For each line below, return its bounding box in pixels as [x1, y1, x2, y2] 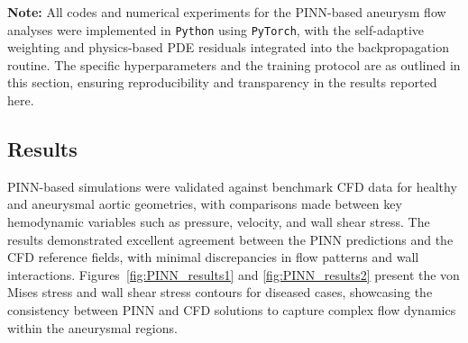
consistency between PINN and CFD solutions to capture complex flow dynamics [7, 300, 456, 319]
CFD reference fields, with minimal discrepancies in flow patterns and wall [7, 248, 419, 266]
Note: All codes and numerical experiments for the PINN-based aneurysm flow [7, 3, 446, 21]
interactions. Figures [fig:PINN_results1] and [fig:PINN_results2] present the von [7, 265, 460, 284]
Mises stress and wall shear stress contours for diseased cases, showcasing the [7, 283, 433, 302]
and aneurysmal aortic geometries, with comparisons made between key [7, 194, 402, 213]
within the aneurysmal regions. [7, 318, 178, 337]
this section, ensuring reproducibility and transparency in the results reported [7, 73, 437, 92]
